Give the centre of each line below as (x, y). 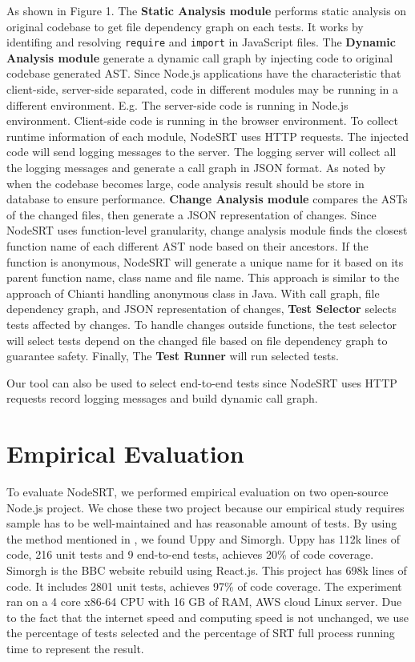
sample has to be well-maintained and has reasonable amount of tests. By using (202, 523)
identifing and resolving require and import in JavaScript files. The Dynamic (201, 42)
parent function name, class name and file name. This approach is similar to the (203, 277)
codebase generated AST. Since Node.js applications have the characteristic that (204, 73)
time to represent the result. (75, 648)
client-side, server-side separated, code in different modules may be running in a (203, 89)
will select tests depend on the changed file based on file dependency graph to (197, 340)
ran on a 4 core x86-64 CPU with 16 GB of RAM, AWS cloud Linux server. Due (204, 602)
